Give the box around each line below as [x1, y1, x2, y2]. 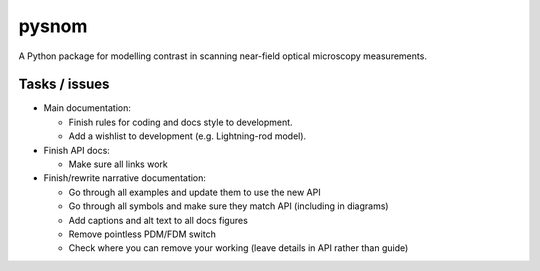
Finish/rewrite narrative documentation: [43, 172, 207, 184]
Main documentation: [43, 102, 132, 114]
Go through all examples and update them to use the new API [68, 186, 321, 198]
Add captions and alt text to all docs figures [68, 214, 249, 226]
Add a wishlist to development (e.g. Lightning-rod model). [68, 130, 307, 142]
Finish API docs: [43, 144, 110, 156]
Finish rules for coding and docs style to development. [68, 116, 294, 128]
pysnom [18, 15, 88, 37]
